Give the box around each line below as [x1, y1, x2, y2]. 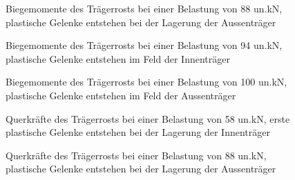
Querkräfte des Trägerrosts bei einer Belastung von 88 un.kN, [6, 148, 267, 162]
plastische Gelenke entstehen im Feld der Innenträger [6, 51, 230, 66]
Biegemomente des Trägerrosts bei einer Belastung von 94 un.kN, [6, 38, 283, 52]
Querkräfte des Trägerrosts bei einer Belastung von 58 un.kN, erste [6, 111, 290, 126]
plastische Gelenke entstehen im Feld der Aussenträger [6, 88, 236, 102]
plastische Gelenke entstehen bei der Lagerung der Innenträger [6, 125, 270, 139]
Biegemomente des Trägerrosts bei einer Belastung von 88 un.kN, [6, 1, 283, 15]
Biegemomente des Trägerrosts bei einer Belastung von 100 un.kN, [6, 74, 287, 89]
